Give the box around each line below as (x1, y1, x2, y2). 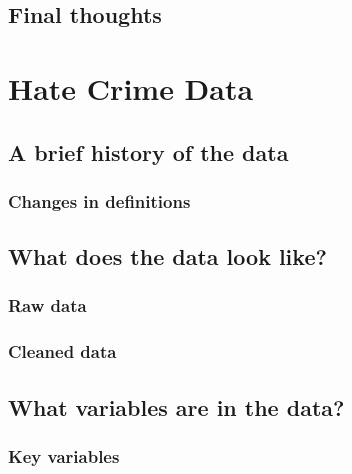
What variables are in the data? (8, 391, 345, 422)
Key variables (8, 443, 120, 468)
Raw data (8, 293, 87, 318)
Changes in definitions (8, 188, 191, 213)
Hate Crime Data (8, 67, 254, 108)
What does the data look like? (8, 241, 327, 272)
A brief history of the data (8, 136, 289, 167)
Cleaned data (8, 339, 117, 364)
